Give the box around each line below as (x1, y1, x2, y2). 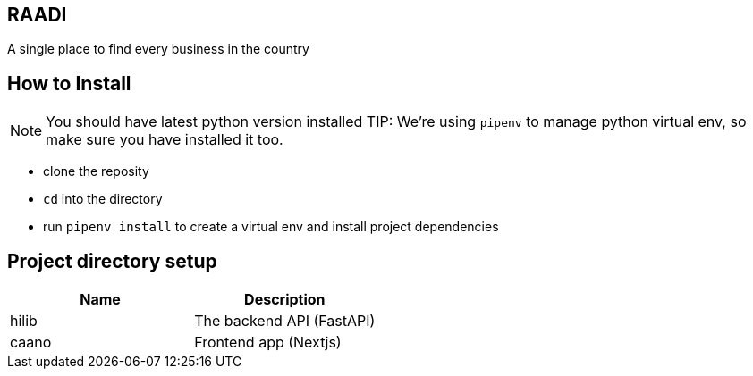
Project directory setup (7, 249, 217, 272)
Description (244, 290, 326, 309)
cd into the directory (43, 191, 163, 207)
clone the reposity (43, 163, 149, 180)
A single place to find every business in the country (7, 41, 309, 57)
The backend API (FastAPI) (194, 312, 376, 330)
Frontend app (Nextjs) (194, 333, 342, 352)
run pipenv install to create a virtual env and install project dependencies (43, 219, 499, 235)
